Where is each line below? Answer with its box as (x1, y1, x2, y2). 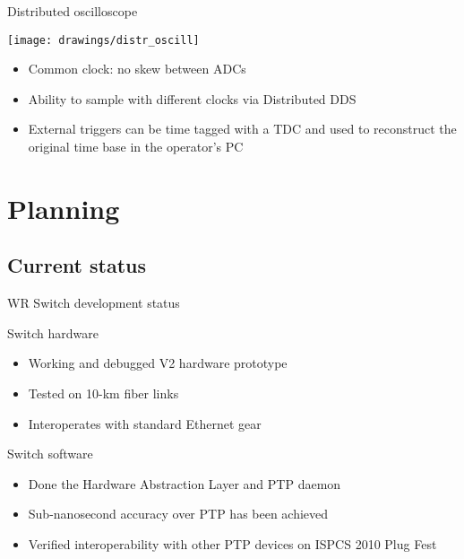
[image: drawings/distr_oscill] (7, 33, 200, 47)
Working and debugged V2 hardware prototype (28, 354, 288, 372)
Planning (7, 189, 120, 226)
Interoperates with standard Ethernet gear (28, 414, 262, 432)
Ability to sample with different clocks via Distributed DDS (28, 89, 357, 108)
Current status (7, 251, 147, 279)
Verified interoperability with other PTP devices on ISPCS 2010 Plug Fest (28, 534, 437, 553)
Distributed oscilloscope (7, 2, 138, 20)
